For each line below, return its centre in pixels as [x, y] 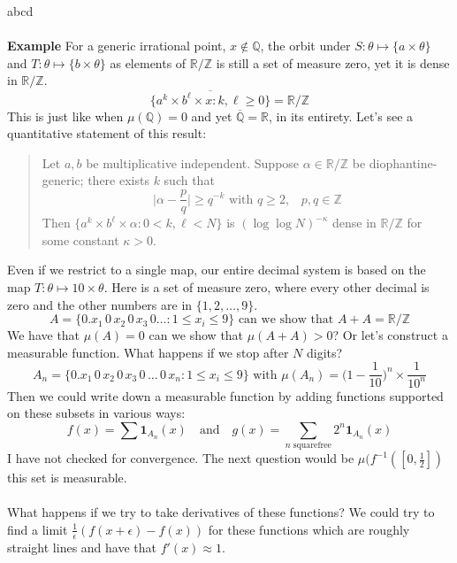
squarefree [312, 446]
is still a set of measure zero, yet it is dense [333, 62]
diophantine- [403, 162]
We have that [44, 335]
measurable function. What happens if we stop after [148, 352]
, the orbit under [305, 46]
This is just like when [65, 116]
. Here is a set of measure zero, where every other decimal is [267, 286]
